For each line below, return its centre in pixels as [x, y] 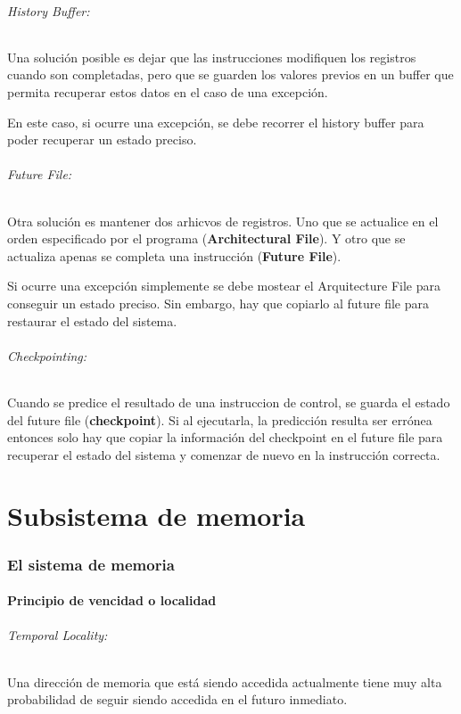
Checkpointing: [47, 355]
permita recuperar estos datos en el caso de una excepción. [168, 91]
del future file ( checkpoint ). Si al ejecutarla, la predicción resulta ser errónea [220, 419]
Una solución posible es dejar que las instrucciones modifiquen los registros [212, 57]
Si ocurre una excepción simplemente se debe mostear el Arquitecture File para [224, 286]
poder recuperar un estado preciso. [102, 140]
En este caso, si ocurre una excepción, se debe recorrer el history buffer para [216, 122]
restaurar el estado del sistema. [92, 320]
